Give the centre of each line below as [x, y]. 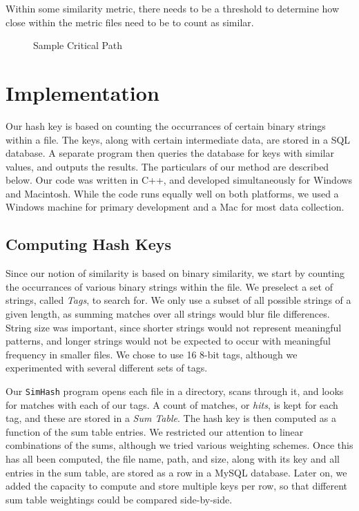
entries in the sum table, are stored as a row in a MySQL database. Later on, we [176, 472]
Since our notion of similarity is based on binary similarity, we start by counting [175, 273]
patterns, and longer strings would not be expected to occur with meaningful [168, 341]
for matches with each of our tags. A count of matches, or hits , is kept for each [172, 404]
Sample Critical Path [78, 45]
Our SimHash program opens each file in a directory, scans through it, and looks [175, 391]
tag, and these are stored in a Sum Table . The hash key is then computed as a [171, 418]
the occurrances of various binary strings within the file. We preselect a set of [169, 286]
